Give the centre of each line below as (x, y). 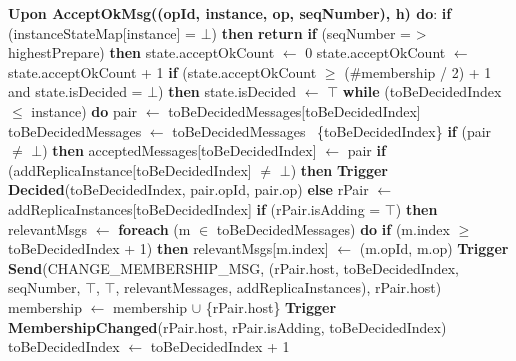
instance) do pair (84, 110)
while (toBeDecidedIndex (422, 91)
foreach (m (154, 228)
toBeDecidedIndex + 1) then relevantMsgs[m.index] (168, 248)
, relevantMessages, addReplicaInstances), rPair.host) (278, 287)
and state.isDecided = (75, 91)
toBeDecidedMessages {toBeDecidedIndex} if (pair (332, 130)
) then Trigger (339, 169)
